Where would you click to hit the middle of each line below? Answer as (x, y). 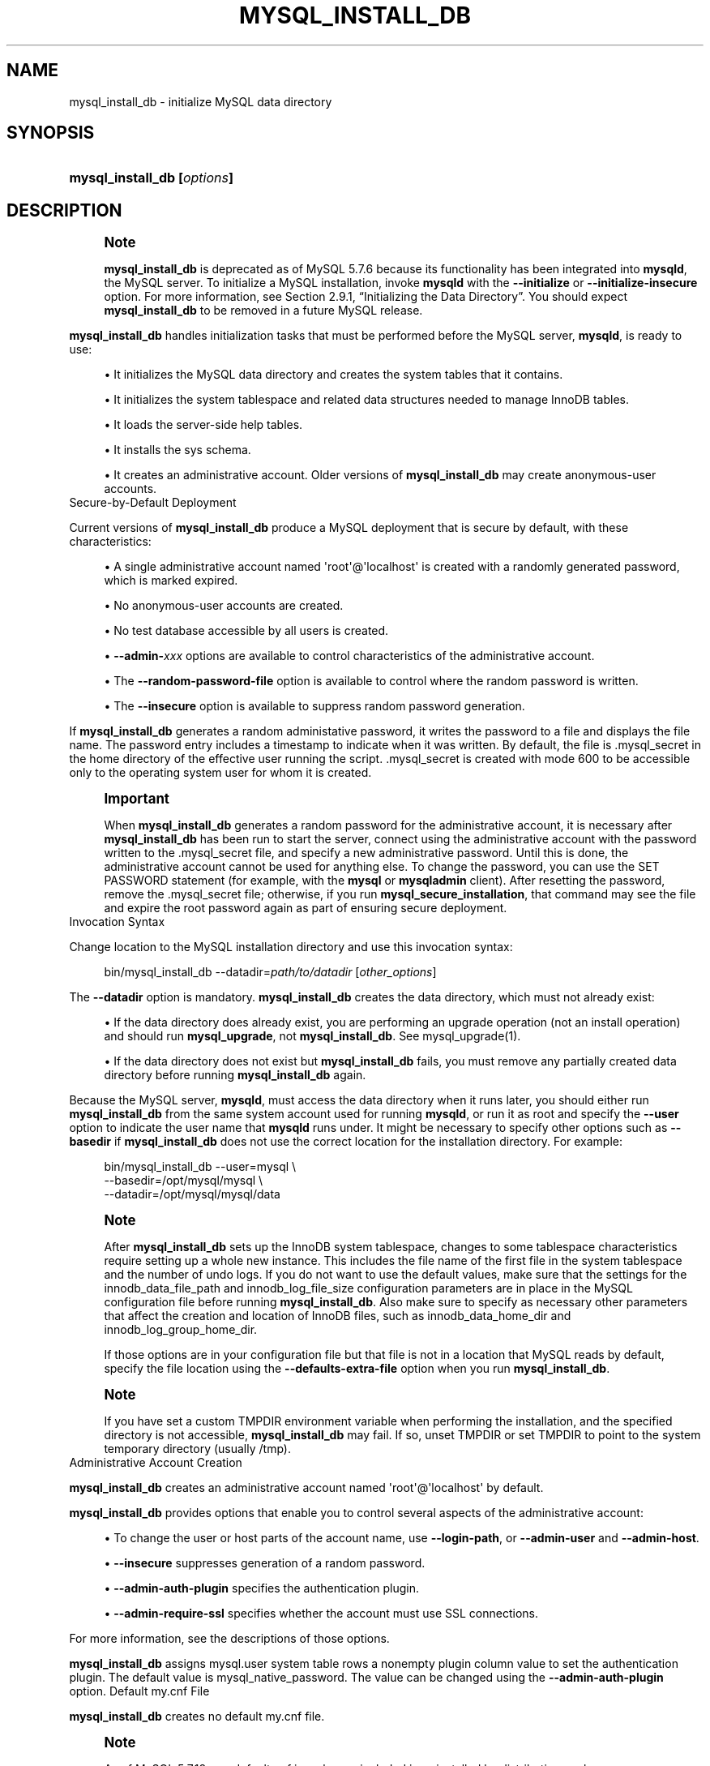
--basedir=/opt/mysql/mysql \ (184, 1181)
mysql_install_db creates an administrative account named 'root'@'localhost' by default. (306, 1488)
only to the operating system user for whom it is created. (220, 773)
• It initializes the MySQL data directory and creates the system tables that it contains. (334, 375)
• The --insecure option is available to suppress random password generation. (314, 706)
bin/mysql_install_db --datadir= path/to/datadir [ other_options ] (270, 972)
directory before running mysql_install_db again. (235, 1075)
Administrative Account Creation (156, 1463)
